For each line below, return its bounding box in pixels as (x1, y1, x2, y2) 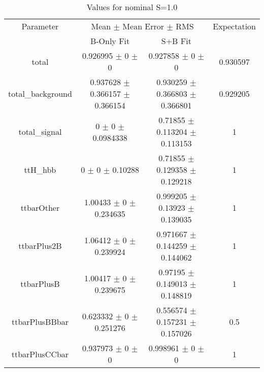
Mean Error (122, 20, 164, 32)
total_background (8, 88, 72, 99)
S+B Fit (161, 35, 191, 47)
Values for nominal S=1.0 (86, 1, 178, 13)
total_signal (18, 126, 62, 137)
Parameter (21, 20, 59, 32)
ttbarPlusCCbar (11, 348, 69, 360)
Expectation (213, 20, 256, 32)
